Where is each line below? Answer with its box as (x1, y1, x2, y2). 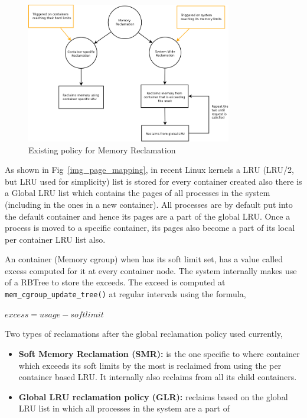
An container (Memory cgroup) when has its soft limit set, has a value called (5, 253, 283, 265)
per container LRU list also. (5, 233, 106, 245)
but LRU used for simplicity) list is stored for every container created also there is (5, 175, 302, 187)
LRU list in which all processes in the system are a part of (18, 402, 230, 414)
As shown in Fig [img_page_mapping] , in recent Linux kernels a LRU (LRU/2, (5, 163, 294, 176)
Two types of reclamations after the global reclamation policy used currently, (5, 327, 283, 340)
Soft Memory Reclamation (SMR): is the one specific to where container (18, 347, 300, 359)
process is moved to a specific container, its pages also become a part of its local (5, 221, 295, 234)
